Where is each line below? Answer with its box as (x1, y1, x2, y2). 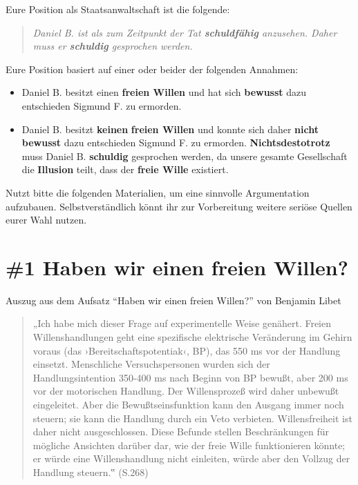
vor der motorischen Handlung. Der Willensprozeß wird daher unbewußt (32, 384, 339, 398)
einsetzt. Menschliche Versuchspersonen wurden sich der (32, 357, 270, 371)
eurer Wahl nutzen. (6, 212, 87, 227)
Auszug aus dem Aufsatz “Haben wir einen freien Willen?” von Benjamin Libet (6, 293, 341, 307)
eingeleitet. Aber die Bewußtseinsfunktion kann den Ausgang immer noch (32, 397, 344, 411)
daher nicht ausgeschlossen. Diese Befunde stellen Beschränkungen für (32, 424, 330, 439)
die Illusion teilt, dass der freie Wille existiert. (21, 162, 229, 177)
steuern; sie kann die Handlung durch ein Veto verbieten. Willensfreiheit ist (32, 410, 352, 425)
